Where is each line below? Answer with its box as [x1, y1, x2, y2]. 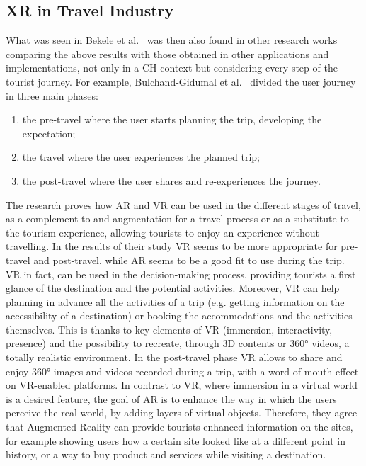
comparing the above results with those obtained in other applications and [6, 46, 329, 61]
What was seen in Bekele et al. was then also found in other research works [6, 33, 338, 47]
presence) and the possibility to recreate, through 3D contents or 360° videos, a [6, 336, 350, 351]
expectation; [22, 125, 76, 140]
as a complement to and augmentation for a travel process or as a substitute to [6, 211, 349, 226]
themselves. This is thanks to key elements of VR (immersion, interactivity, [6, 322, 333, 336]
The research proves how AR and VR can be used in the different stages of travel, [6, 197, 361, 212]
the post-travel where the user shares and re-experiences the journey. [22, 173, 321, 188]
